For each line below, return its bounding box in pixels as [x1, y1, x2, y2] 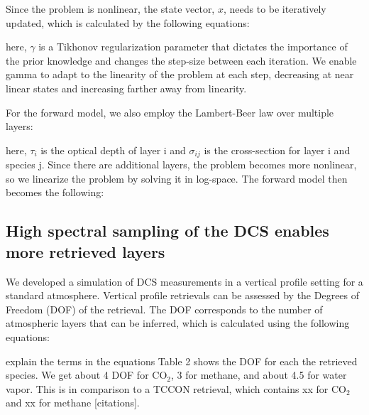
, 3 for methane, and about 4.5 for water [170, 367, 347, 382]
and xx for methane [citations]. [6, 395, 140, 410]
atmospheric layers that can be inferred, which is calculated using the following [6, 316, 350, 330]
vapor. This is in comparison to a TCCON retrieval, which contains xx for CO [6, 381, 346, 396]
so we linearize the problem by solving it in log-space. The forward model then [6, 171, 348, 185]
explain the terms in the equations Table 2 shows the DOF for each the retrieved [6, 353, 358, 368]
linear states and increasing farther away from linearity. [6, 80, 247, 95]
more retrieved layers [6, 240, 165, 262]
